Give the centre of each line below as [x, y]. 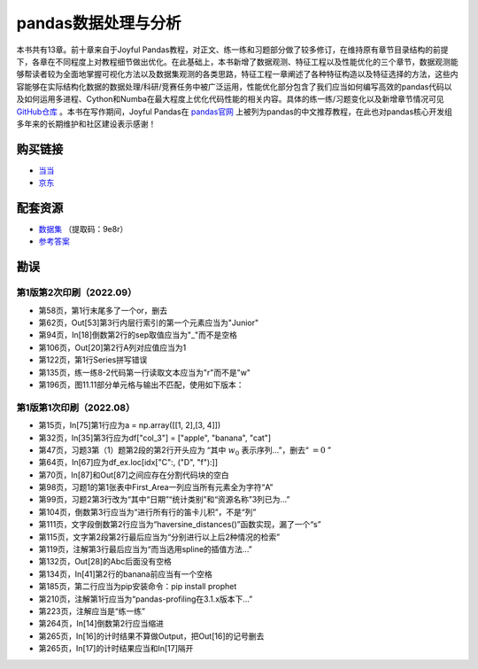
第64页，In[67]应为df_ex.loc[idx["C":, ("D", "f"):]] [128, 463]
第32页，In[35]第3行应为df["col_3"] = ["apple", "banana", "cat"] [155, 438]
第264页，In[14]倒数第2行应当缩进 [101, 624]
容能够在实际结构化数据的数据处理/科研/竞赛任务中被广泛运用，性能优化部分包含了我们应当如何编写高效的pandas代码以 [234, 86]
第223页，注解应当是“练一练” [92, 611]
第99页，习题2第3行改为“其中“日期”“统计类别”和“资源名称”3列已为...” [164, 500]
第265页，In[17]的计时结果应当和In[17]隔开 [116, 649]
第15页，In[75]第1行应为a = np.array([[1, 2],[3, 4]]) [130, 425]
